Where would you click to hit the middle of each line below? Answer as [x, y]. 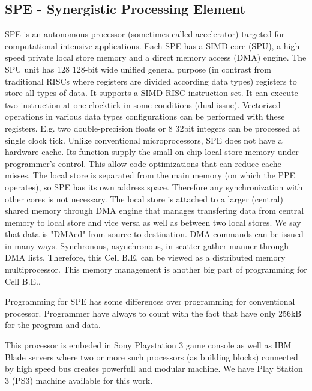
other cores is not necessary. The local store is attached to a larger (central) [144, 199]
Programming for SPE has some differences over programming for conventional [150, 301]
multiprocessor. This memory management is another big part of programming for [156, 269]
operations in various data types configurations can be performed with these [145, 116]
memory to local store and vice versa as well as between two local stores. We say [153, 222]
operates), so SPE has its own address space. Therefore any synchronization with [154, 186]
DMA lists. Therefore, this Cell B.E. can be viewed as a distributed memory [145, 257]
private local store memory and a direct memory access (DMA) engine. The [167, 57]
